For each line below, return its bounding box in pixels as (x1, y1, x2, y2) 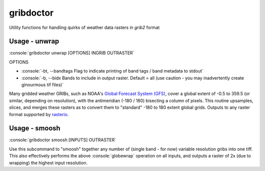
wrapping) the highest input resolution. (9, 160, 88, 166)
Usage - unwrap (9, 37, 59, 46)
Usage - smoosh (9, 124, 61, 132)
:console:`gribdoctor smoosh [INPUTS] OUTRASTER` (9, 137, 116, 143)
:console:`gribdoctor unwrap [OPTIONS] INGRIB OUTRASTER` (9, 50, 134, 56)
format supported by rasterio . (9, 111, 69, 117)
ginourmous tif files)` (21, 82, 64, 88)
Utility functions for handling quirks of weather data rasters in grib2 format (9, 24, 160, 30)
